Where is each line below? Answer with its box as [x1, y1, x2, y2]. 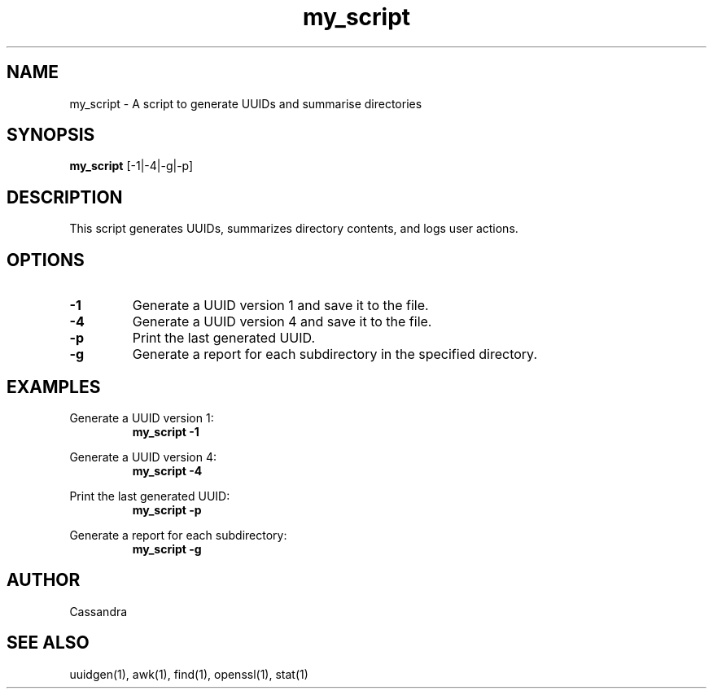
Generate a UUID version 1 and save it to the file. [132, 297, 429, 314]
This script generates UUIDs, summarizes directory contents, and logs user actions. [69, 221, 518, 236]
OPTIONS [7, 249, 85, 270]
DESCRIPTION [7, 186, 123, 208]
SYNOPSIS [7, 125, 95, 146]
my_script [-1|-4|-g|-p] [69, 159, 194, 173]
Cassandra [69, 604, 128, 619]
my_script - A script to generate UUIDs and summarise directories [69, 96, 422, 111]
